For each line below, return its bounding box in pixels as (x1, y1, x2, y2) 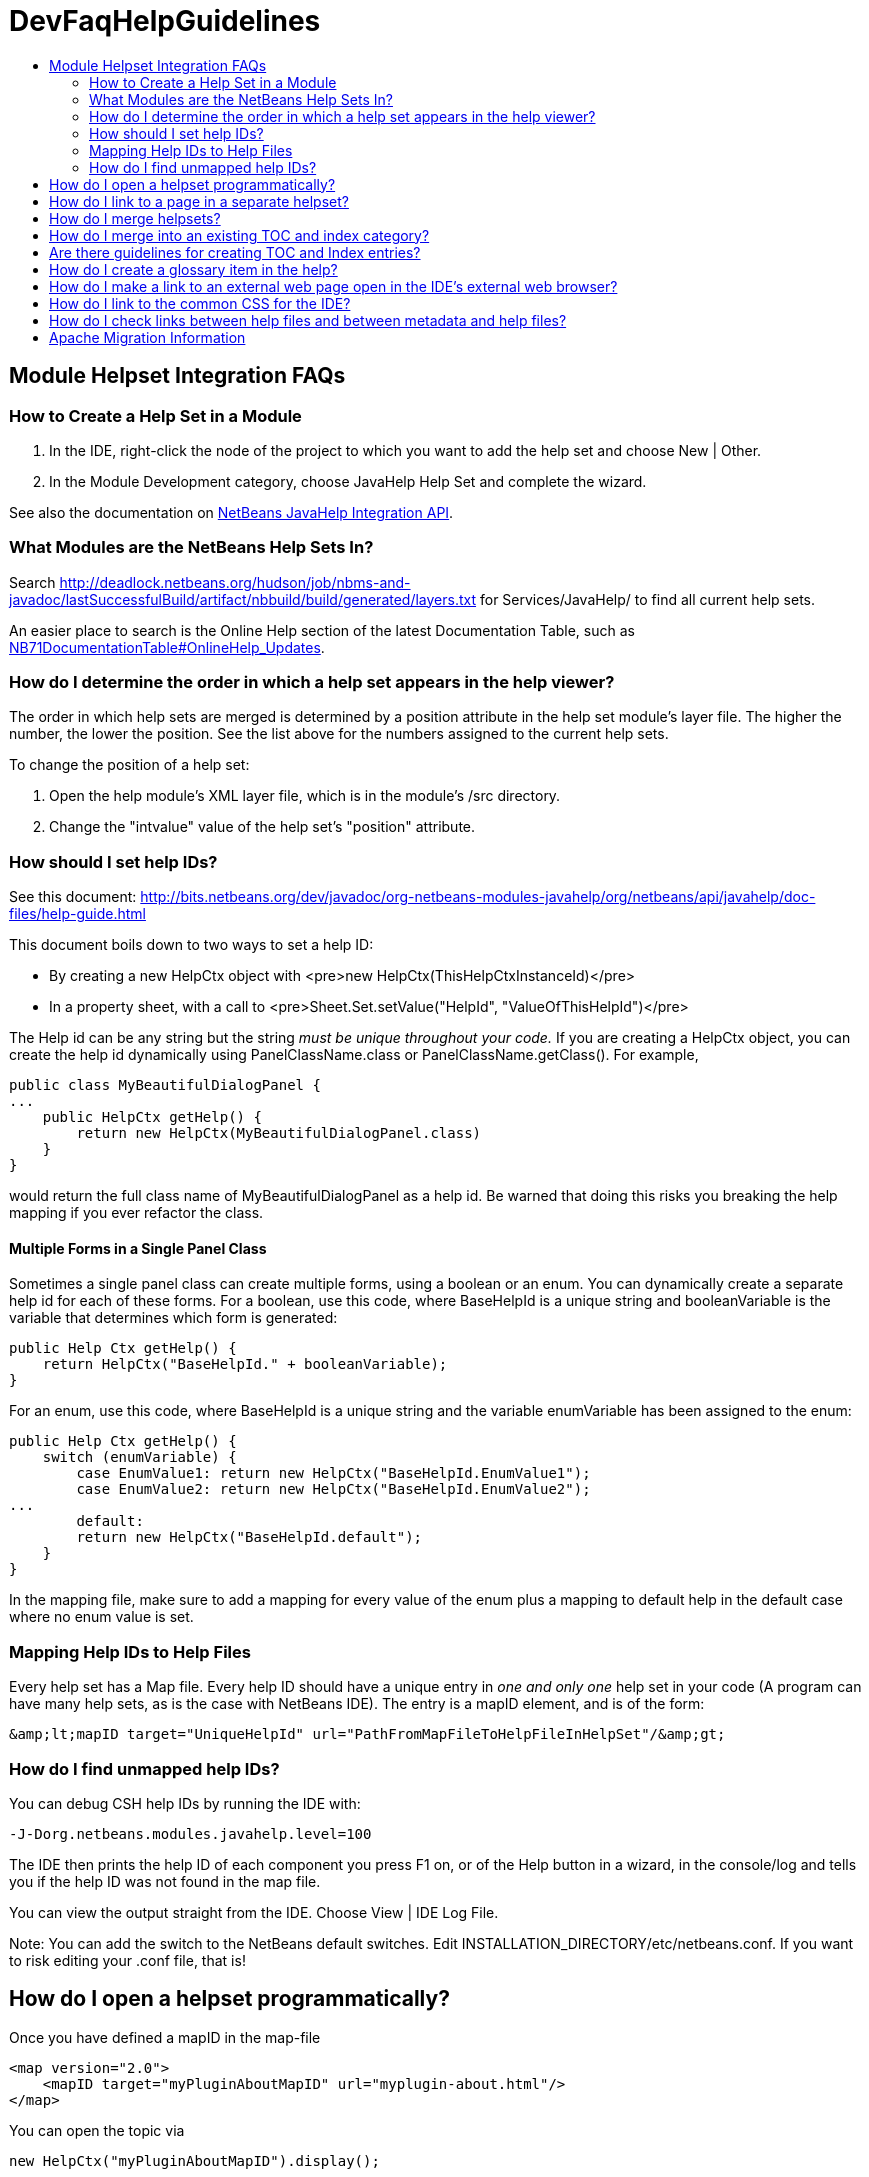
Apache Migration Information (49, 328, 246, 346)
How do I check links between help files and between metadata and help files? (49, 311, 567, 329)
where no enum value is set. (9, 1608, 194, 1626)
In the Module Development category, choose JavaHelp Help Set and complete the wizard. (49, 472, 647, 490)
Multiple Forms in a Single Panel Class (9, 1239, 267, 1257)
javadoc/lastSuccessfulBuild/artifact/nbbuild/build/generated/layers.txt (9, 590, 477, 608)
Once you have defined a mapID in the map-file (9, 2028, 321, 2046)
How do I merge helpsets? (49, 209, 221, 227)
